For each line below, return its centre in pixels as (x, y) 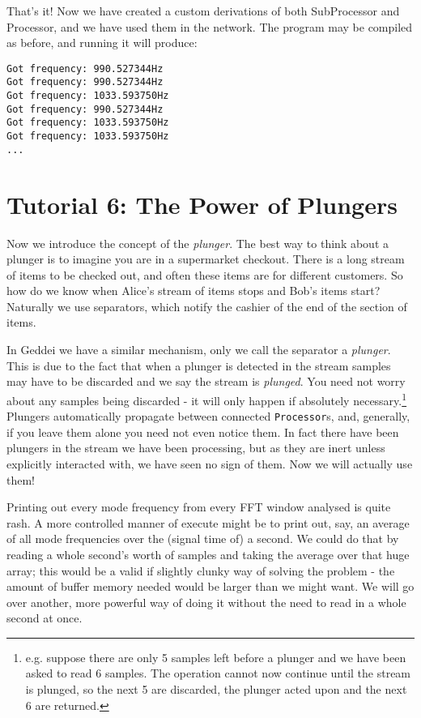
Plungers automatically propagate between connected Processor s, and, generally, (208, 416)
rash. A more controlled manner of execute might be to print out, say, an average (208, 522)
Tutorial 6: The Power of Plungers (202, 204)
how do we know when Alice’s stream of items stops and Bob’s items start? (193, 291)
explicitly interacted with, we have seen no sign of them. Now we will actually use (210, 463)
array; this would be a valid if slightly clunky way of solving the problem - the (201, 570)
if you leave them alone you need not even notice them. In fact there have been (203, 432)
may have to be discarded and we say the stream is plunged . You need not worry (206, 381)
